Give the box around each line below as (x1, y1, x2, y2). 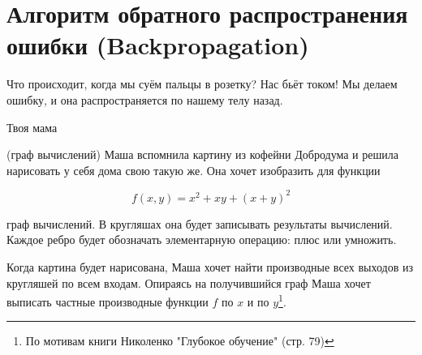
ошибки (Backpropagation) (6, 28, 309, 62)
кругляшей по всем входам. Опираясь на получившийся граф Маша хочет (6, 274, 371, 291)
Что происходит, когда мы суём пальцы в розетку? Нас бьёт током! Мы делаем (6, 75, 398, 92)
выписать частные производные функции (6, 293, 209, 310)
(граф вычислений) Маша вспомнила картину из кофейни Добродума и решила (6, 146, 398, 163)
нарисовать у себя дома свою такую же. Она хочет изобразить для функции (6, 161, 381, 178)
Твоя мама (6, 118, 58, 135)
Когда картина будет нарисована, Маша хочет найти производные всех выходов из (6, 258, 413, 275)
